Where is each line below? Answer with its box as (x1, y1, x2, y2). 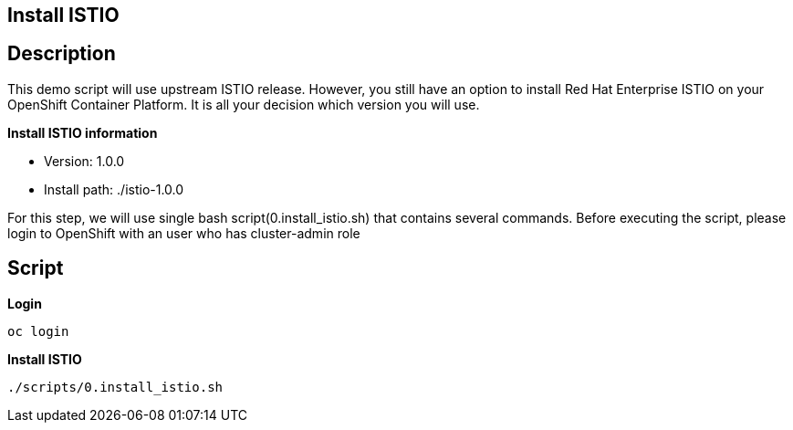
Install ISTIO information (7, 124, 158, 141)
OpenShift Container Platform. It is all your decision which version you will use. (7, 96, 480, 112)
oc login (7, 323, 69, 339)
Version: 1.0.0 (44, 152, 125, 169)
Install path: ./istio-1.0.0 (44, 181, 184, 197)
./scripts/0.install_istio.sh (7, 379, 224, 394)
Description (7, 42, 116, 66)
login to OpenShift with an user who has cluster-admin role (7, 225, 360, 241)
